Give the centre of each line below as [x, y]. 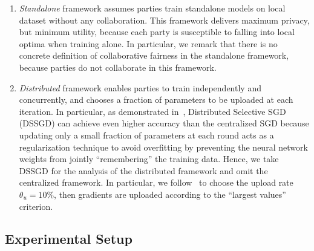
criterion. [36, 206]
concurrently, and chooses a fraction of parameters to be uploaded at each [156, 99]
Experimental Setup [69, 239]
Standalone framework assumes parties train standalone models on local [152, 8]
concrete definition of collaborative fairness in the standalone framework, [154, 55]
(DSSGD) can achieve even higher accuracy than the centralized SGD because [164, 123]
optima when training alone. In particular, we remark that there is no [148, 43]
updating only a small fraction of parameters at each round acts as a [146, 135]
